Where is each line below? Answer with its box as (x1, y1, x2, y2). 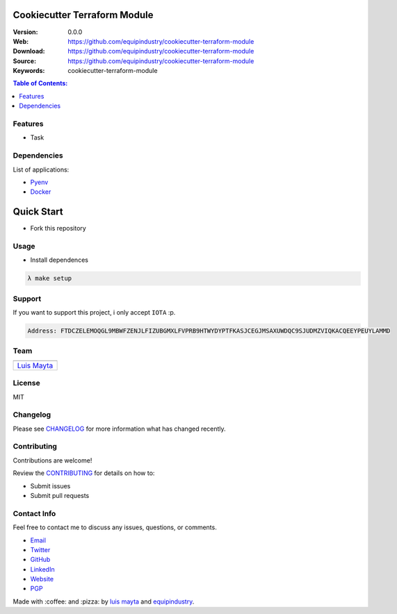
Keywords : (13, 67, 45, 75)
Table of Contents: (13, 79, 68, 88)
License (13, 379, 41, 388)
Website (30, 575, 54, 583)
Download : (13, 47, 45, 56)
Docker (30, 188, 51, 196)
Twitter (30, 545, 51, 554)
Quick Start (13, 206, 63, 218)
